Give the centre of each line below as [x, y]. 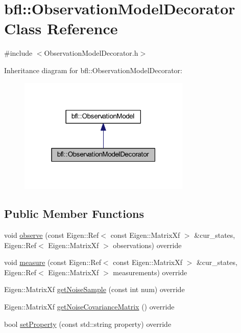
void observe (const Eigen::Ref [52, 235]
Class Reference [61, 28]
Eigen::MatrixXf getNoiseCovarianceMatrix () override [89, 306]
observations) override [147, 245]
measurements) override [150, 272]
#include [18, 53]
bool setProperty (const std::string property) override [88, 324]
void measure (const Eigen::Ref [53, 262]
